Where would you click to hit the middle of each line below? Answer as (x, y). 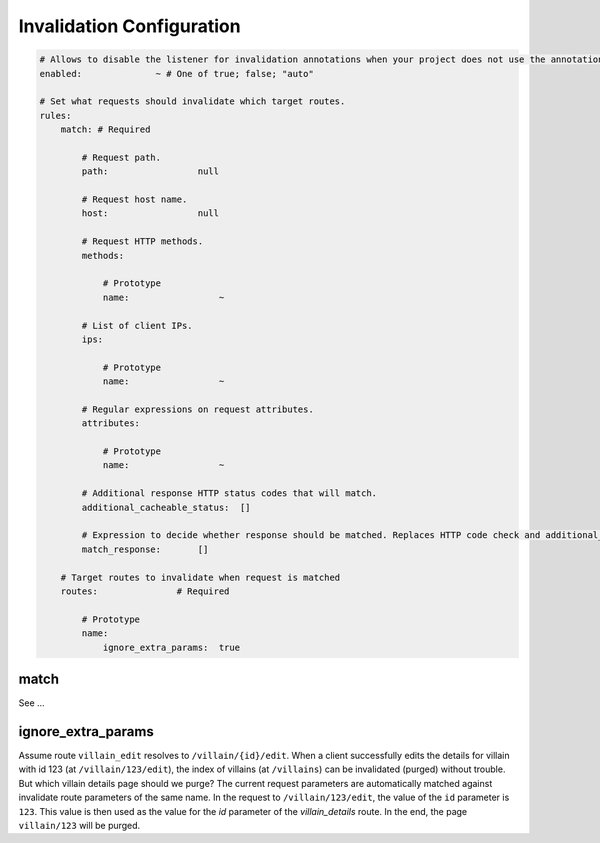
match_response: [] (145, 549)
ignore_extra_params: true (171, 647)
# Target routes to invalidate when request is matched (200, 577)
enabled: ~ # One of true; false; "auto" (176, 73)
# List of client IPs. (137, 325)
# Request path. (121, 157)
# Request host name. (134, 199)
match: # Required (105, 129)
